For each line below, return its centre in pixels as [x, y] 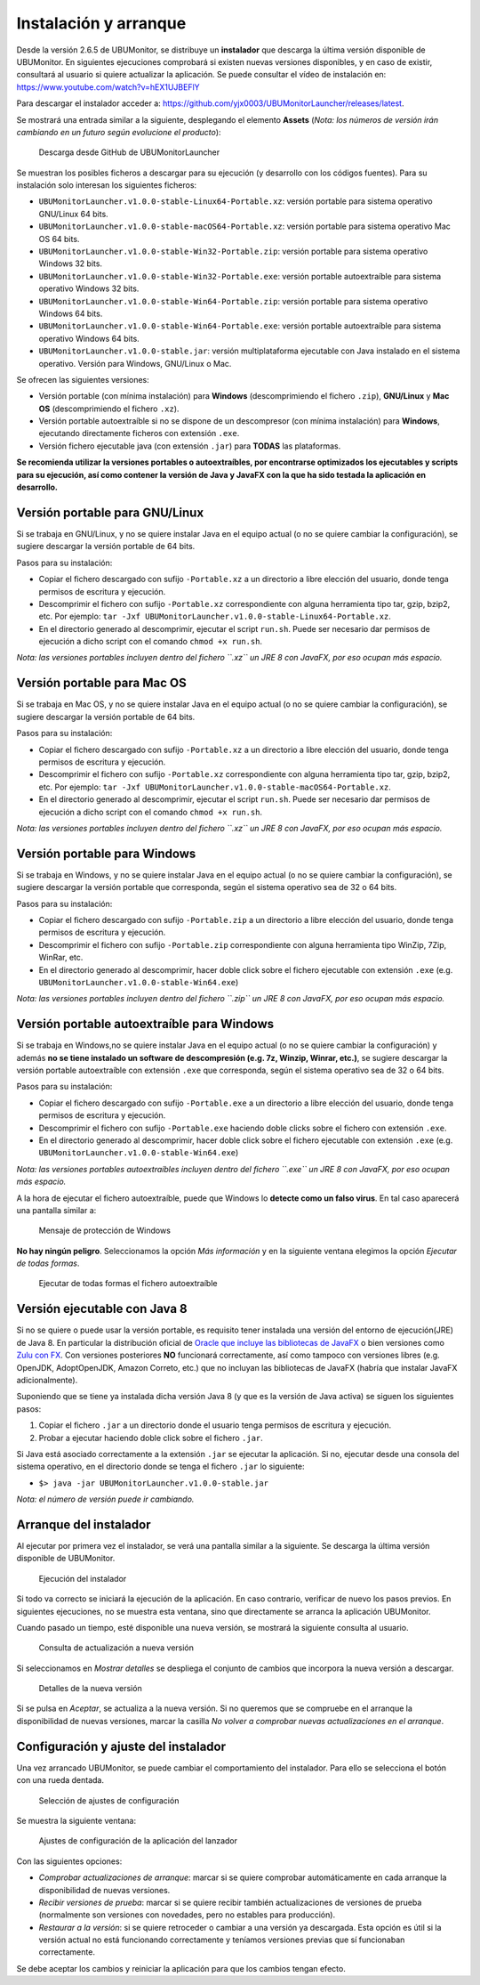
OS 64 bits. [59, 239]
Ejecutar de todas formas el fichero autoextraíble [128, 1284]
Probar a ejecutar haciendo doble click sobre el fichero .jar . [151, 1438]
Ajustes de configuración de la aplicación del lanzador [138, 1841]
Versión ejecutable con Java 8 [102, 1309]
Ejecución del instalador [83, 1578]
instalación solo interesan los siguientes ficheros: [107, 185]
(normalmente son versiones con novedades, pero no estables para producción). [187, 1915]
